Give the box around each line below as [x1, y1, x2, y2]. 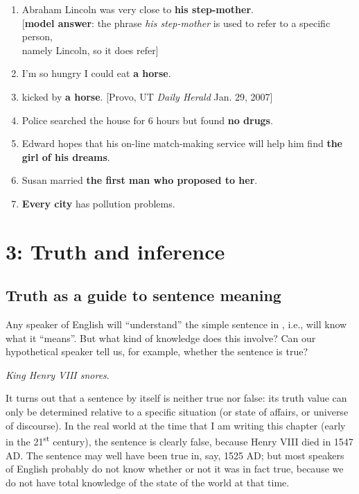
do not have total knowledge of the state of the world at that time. [6, 475, 290, 489]
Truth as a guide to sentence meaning [6, 284, 281, 306]
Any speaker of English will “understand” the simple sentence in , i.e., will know [6, 317, 347, 332]
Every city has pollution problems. [21, 196, 175, 210]
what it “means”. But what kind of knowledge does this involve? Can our [6, 330, 316, 345]
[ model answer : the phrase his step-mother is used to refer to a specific [21, 15, 331, 30]
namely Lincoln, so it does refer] [21, 42, 159, 57]
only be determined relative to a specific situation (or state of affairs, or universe [6, 404, 349, 419]
